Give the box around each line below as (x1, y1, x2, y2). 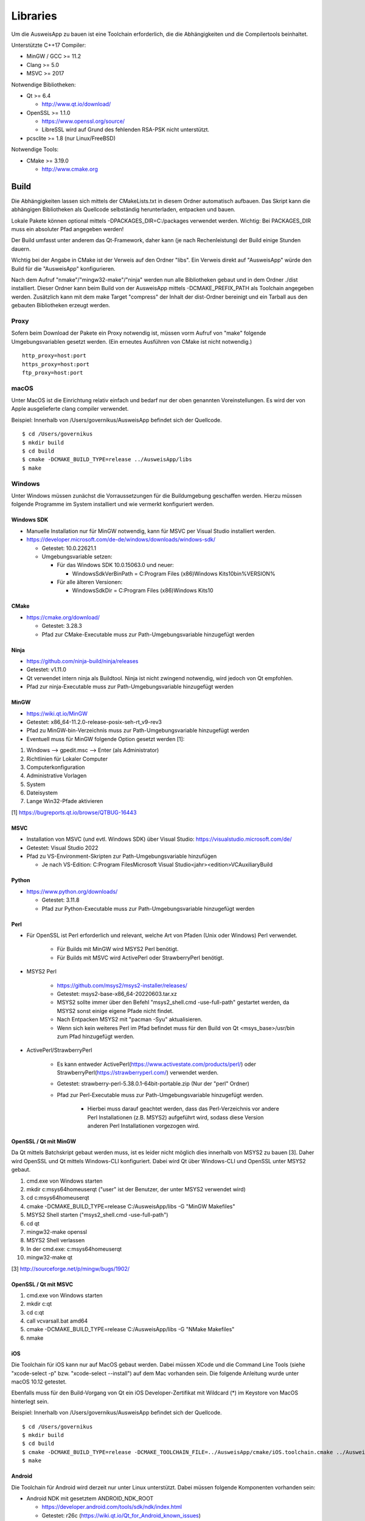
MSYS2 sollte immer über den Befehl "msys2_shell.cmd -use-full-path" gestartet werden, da (57, 998, 290, 1006)
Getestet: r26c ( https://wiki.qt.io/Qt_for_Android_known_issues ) (41, 1512, 201, 1519)
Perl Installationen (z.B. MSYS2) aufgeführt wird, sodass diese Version (87, 1113, 264, 1121)
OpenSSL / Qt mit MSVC (11, 1281, 73, 1288)
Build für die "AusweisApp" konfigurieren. (11, 265, 116, 272)
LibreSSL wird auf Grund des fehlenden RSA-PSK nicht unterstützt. (41, 126, 210, 133)
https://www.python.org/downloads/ (26, 888, 118, 895)
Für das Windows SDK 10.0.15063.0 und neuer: (57, 562, 175, 569)
